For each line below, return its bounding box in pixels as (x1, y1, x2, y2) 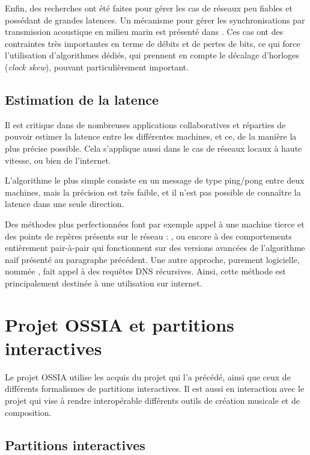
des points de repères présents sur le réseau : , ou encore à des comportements (5, 229, 292, 242)
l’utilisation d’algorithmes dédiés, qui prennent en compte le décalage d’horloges (5, 49, 299, 61)
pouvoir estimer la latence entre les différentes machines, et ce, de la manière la (5, 130, 297, 143)
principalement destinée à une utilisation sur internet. (5, 276, 202, 289)
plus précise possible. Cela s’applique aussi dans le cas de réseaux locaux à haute (5, 141, 302, 154)
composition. (5, 406, 52, 418)
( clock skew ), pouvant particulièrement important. (5, 60, 189, 73)
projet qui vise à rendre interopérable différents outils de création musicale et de (5, 394, 300, 406)
